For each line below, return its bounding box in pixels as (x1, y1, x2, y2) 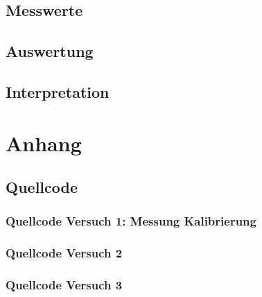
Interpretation (6, 80, 110, 102)
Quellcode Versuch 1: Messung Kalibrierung (6, 212, 256, 230)
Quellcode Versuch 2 (6, 244, 123, 262)
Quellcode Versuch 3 (6, 276, 123, 294)
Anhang (6, 128, 82, 157)
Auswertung (6, 40, 94, 62)
